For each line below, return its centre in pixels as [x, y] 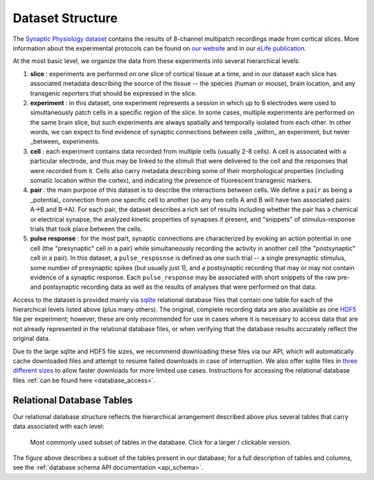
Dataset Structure [65, 18]
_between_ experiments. [65, 141]
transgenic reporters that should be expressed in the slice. [114, 93]
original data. [32, 339]
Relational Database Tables [73, 400]
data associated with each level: [59, 427]
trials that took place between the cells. [86, 229]
